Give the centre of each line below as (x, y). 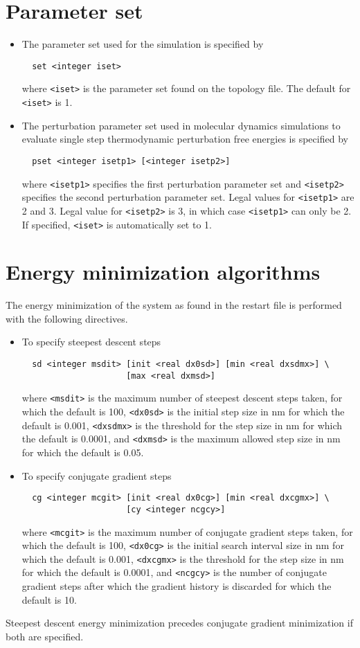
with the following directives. (67, 318)
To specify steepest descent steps (91, 342)
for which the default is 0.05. (83, 452)
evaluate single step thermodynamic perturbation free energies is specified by (185, 139)
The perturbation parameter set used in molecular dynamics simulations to (181, 125)
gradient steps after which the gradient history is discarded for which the (177, 586)
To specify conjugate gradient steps (97, 475)
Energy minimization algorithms (163, 272)
